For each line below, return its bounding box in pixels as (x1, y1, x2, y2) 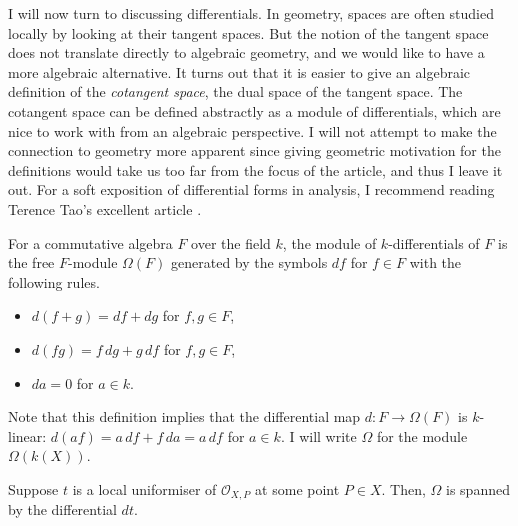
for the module (376, 425, 468, 446)
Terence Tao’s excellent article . (8, 198, 202, 219)
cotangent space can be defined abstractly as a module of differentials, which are (8, 100, 501, 121)
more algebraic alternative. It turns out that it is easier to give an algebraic (8, 61, 471, 82)
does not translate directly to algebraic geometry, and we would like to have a (8, 42, 485, 63)
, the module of (282, 232, 377, 253)
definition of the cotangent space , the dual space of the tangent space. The (8, 81, 463, 102)
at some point (255, 478, 340, 499)
